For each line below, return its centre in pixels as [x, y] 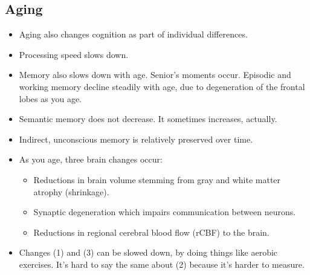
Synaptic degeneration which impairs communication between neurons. [165, 212]
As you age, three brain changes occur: [91, 159]
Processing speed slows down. [74, 54]
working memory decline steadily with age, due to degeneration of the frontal [162, 86]
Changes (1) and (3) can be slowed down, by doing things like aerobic [148, 252]
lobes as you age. [50, 98]
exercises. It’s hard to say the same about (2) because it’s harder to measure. [162, 264]
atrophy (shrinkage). [71, 191]
